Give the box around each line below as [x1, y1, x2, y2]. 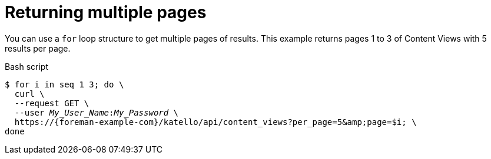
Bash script [5, 61, 48, 72]
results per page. [5, 43, 71, 53]
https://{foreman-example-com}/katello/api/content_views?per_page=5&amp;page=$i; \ [14, 117, 417, 127]
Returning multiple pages [5, 2, 207, 22]
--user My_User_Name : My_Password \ [14, 107, 179, 117]
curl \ [14, 89, 45, 99]
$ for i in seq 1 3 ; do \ [5, 79, 124, 89]
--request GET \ [14, 98, 89, 108]
